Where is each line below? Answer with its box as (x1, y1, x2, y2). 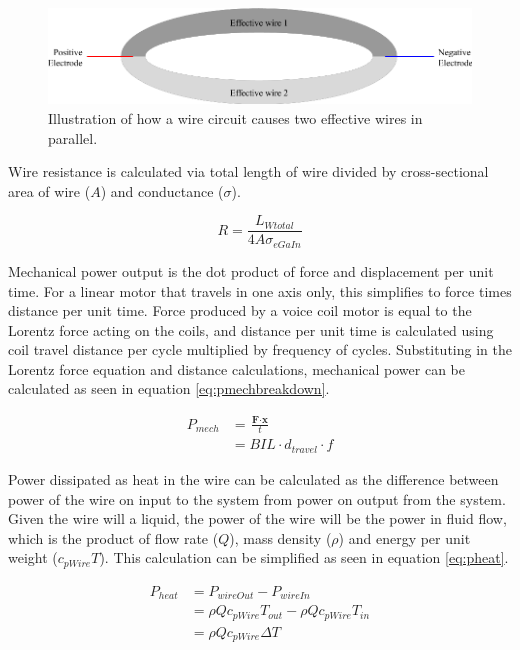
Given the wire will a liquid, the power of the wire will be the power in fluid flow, (8, 508, 507, 529)
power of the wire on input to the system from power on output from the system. (8, 488, 506, 509)
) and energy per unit (338, 527, 471, 548)
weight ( (8, 547, 58, 568)
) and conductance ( (100, 180, 224, 201)
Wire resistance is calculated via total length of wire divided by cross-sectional (8, 161, 489, 182)
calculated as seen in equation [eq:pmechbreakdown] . (8, 378, 330, 399)
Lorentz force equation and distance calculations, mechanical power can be (8, 358, 466, 379)
